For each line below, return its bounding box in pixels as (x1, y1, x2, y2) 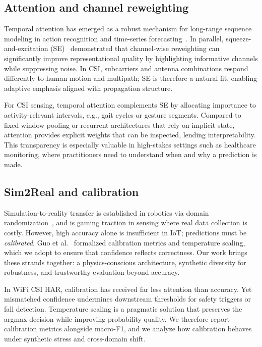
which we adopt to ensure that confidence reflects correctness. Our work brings (4, 247, 247, 258)
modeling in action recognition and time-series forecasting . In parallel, (4, 33, 224, 43)
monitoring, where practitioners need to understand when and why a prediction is (4, 149, 257, 160)
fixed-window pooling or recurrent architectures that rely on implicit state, (4, 119, 235, 130)
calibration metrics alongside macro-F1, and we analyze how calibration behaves (4, 323, 252, 334)
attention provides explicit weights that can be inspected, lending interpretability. (4, 129, 256, 140)
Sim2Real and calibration (4, 183, 139, 199)
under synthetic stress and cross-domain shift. (4, 333, 146, 343)
